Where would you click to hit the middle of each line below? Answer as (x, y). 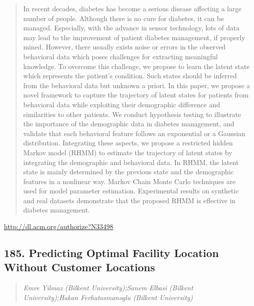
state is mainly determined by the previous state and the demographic (128, 172)
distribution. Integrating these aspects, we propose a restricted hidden (128, 143)
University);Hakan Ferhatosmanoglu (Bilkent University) (108, 297)
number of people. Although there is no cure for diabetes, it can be (124, 18)
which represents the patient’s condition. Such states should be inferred (130, 76)
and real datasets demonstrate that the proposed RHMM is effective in (129, 200)
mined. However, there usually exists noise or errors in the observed (124, 47)
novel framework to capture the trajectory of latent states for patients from (136, 95)
